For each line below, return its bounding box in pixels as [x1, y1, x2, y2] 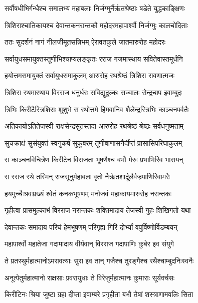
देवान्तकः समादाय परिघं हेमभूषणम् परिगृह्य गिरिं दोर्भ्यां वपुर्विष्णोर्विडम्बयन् [5, 221, 178, 232]
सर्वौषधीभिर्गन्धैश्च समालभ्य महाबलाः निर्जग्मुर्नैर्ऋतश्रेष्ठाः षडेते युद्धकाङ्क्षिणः [5, 3, 185, 13]
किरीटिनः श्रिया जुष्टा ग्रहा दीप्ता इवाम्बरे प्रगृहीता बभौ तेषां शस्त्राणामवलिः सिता [5, 289, 193, 299]
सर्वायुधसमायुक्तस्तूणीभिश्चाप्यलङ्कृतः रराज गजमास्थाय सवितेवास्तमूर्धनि [5, 53, 183, 64]
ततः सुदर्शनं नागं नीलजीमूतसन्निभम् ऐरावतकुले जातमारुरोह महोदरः [5, 37, 166, 47]
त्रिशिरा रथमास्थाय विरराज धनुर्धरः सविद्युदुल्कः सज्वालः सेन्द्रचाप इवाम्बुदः [5, 87, 182, 97]
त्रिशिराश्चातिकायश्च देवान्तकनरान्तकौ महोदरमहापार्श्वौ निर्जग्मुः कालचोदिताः [5, 20, 188, 30]
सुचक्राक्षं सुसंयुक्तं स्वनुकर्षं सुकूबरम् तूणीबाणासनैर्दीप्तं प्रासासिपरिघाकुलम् [5, 137, 182, 148]
